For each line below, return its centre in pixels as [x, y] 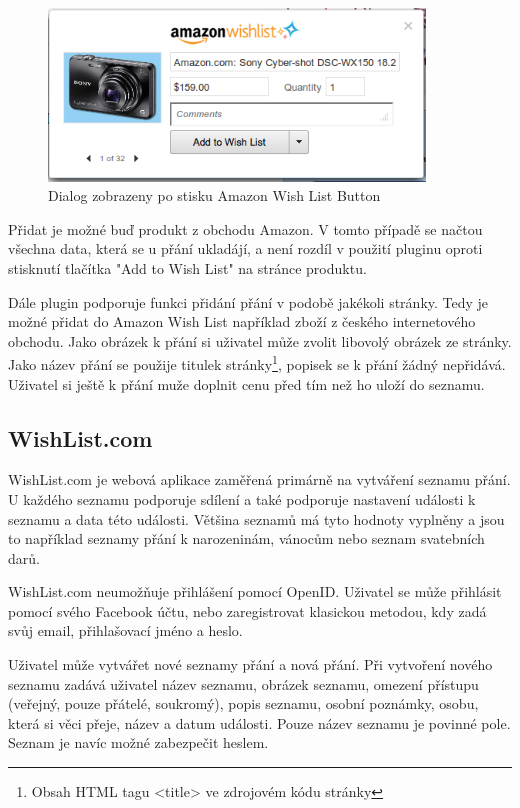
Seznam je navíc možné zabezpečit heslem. [138, 742]
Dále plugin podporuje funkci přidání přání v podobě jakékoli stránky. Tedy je [248, 301]
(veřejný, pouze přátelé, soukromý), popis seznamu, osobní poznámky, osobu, [243, 703]
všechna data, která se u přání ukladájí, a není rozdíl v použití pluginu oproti [245, 248]
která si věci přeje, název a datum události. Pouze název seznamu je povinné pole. [259, 722]
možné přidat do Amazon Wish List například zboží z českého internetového [242, 321]
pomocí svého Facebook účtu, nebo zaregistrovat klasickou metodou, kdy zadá [247, 610]
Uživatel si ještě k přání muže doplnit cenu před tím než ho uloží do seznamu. [246, 383]
